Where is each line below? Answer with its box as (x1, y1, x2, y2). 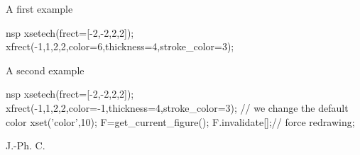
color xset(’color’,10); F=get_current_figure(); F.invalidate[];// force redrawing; (6, 114, 355, 129)
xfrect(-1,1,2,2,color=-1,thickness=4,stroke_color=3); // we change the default (6, 100, 349, 115)
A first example (6, 1, 73, 16)
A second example (6, 62, 84, 77)
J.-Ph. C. (6, 138, 45, 153)
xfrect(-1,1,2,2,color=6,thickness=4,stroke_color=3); (6, 39, 234, 54)
